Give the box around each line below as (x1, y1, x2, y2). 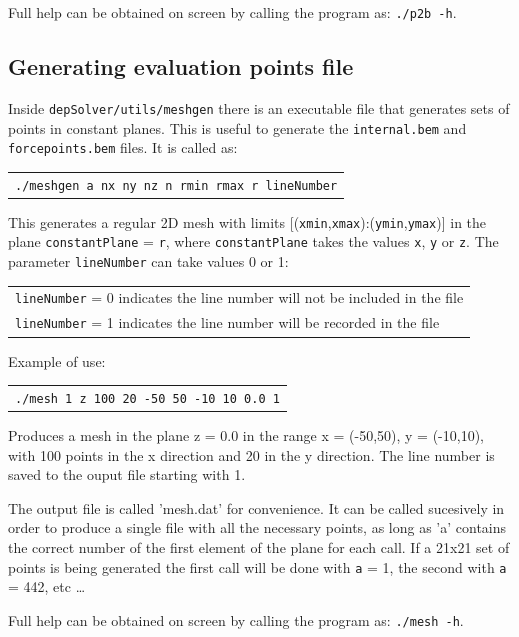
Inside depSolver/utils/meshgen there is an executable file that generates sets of (8, 97, 510, 118)
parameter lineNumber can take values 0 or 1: (8, 251, 289, 272)
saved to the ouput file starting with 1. (8, 464, 246, 485)
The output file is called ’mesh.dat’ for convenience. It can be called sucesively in (8, 497, 505, 518)
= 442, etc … (8, 576, 86, 597)
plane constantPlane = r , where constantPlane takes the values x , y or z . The (8, 231, 499, 252)
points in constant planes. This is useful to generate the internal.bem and (8, 117, 467, 138)
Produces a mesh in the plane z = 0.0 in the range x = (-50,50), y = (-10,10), (8, 425, 485, 446)
